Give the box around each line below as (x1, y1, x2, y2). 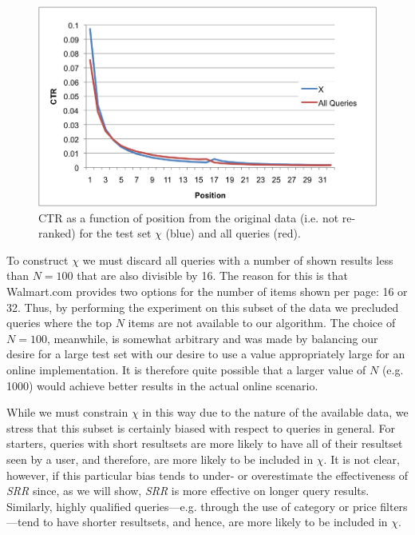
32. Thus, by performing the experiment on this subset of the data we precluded (6, 298, 399, 315)
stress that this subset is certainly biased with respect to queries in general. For (6, 419, 395, 436)
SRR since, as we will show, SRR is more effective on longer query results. (6, 482, 370, 499)
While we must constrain (6, 404, 128, 421)
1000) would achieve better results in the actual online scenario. (6, 377, 318, 393)
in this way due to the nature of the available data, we (142, 404, 409, 421)
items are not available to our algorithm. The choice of (128, 314, 396, 331)
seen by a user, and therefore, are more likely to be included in (6, 450, 314, 467)
